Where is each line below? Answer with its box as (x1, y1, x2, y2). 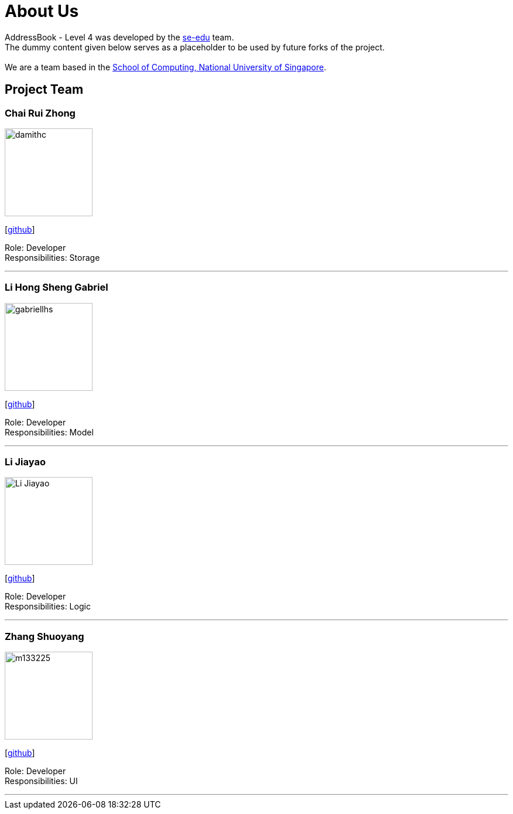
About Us (5, 1, 79, 21)
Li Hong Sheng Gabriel (5, 281, 108, 294)
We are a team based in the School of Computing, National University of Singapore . (5, 62, 327, 72)
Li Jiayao (5, 456, 46, 468)
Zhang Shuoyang (5, 630, 84, 642)
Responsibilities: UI (5, 776, 78, 786)
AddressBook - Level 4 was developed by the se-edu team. (5, 32, 234, 42)
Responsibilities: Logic (5, 601, 91, 612)
